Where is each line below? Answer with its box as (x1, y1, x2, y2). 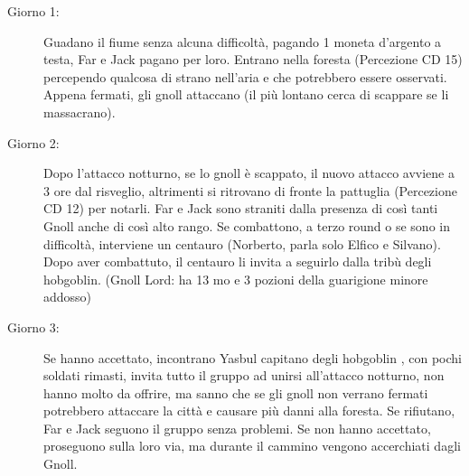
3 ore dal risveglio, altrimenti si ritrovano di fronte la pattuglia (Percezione (43, 181, 457, 200)
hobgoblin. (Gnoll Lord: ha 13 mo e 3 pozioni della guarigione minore (43, 269, 428, 288)
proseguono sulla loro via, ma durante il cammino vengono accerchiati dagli (43, 436, 461, 455)
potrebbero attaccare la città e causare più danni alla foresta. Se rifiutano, (43, 401, 455, 420)
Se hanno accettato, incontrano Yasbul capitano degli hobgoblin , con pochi (43, 348, 462, 367)
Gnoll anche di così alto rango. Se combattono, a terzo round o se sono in (43, 216, 450, 235)
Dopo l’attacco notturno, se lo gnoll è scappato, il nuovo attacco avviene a (43, 163, 455, 182)
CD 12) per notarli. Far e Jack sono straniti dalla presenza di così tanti (43, 199, 438, 218)
